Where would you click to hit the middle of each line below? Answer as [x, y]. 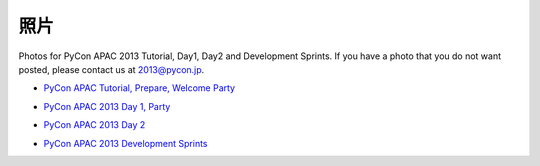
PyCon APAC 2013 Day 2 [94, 125]
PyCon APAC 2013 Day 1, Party [107, 106]
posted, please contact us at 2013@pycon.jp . [111, 69]
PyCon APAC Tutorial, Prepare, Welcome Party [139, 88]
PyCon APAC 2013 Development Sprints [125, 143]
